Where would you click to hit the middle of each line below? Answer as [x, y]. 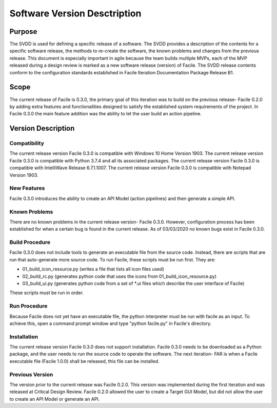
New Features [27, 188]
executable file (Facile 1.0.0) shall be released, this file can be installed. [84, 361]
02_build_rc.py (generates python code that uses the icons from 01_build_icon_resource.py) [120, 276]
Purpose [23, 32]
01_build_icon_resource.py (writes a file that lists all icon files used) [93, 269]
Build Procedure [30, 242]
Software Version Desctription [75, 13]
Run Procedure [28, 306]
